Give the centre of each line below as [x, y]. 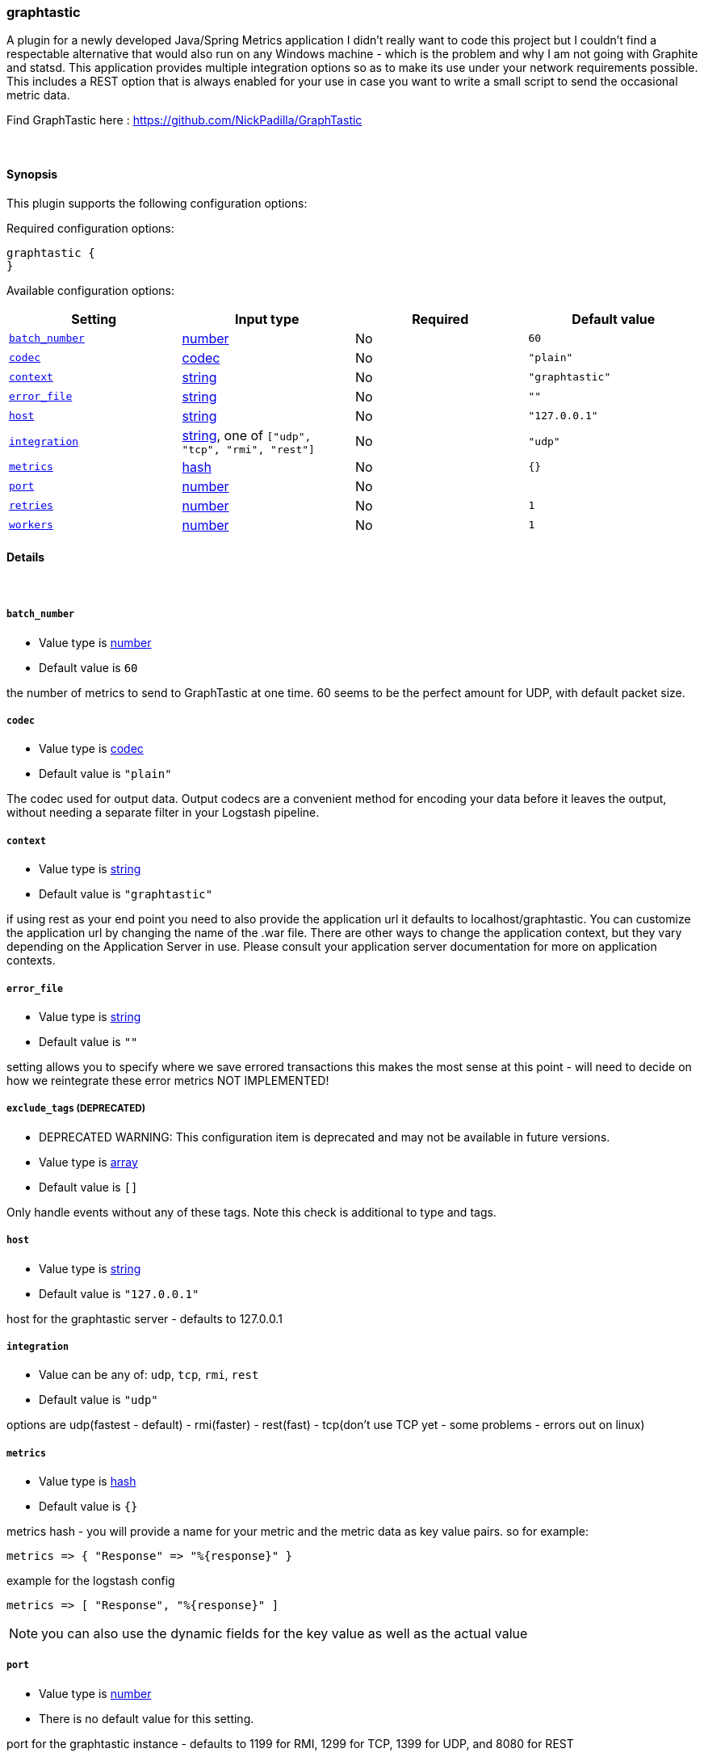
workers [31, 525]
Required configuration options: [90, 228]
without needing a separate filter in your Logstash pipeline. [163, 813]
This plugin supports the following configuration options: [157, 203]
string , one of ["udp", [247, 435]
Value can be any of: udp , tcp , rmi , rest [149, 1375]
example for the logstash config [91, 1581]
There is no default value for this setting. [147, 1718]
